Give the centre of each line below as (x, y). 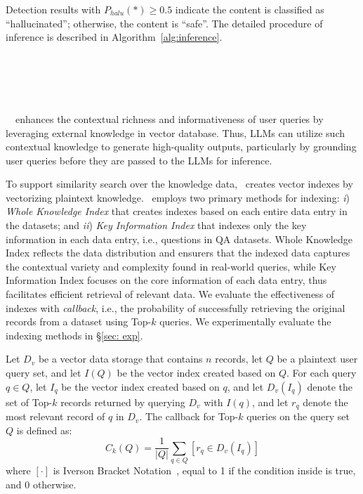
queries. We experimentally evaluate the (245, 321)
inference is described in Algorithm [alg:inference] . (114, 37)
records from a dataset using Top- (79, 321)
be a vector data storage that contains (120, 359)
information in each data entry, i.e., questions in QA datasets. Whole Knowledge (179, 239)
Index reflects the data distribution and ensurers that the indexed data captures (178, 253)
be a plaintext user (317, 359)
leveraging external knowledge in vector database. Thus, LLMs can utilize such (176, 132)
